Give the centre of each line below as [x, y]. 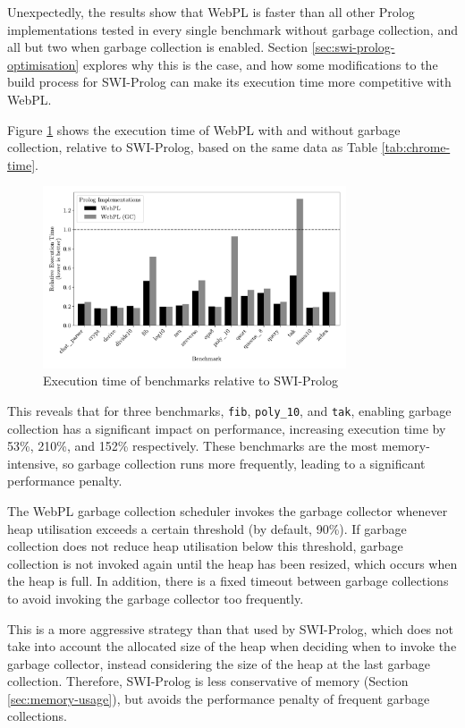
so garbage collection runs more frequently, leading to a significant [244, 463]
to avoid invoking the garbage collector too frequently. [156, 598]
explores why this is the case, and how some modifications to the [260, 64]
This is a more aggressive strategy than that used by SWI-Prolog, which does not [231, 628]
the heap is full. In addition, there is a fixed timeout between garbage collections [228, 581]
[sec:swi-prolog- [353, 47]
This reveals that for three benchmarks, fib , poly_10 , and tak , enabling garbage [229, 410]
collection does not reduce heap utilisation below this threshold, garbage [205, 546]
